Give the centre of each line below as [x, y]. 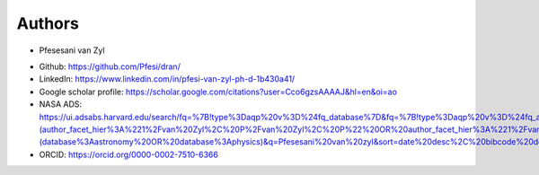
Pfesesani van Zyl [72, 50]
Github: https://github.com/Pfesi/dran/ [110, 66]
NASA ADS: [61, 104]
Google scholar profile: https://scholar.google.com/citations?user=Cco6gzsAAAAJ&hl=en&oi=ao [218, 92]
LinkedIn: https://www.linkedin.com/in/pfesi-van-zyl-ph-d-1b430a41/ [167, 79]
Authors [48, 23]
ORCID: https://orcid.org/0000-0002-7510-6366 [129, 154]
